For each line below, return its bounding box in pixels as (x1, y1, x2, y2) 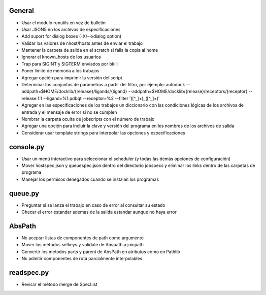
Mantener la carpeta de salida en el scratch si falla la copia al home (21, 47, 158, 53)
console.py (9, 143, 44, 151)
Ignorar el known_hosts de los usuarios (21, 54, 101, 60)
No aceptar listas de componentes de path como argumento (21, 235, 144, 241)
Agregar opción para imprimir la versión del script (21, 74, 123, 81)
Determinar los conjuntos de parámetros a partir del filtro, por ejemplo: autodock (21, 82, 185, 88)
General (9, 6, 34, 15)
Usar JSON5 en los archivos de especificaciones (21, 26, 121, 32)
